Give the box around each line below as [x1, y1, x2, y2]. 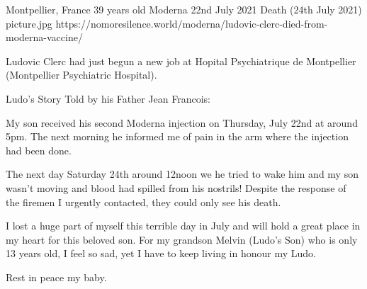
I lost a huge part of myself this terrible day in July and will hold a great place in [6, 218, 361, 233]
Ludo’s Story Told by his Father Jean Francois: [6, 91, 210, 106]
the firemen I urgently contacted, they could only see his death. [6, 194, 281, 209]
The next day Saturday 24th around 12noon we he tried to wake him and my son [6, 166, 358, 181]
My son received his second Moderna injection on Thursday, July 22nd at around [6, 115, 358, 130]
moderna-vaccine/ [6, 30, 83, 45]
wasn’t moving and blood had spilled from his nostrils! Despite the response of [6, 180, 346, 195]
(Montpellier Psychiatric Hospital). [6, 67, 157, 82]
